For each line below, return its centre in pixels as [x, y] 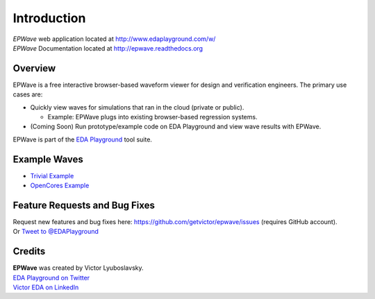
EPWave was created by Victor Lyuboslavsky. [78, 268]
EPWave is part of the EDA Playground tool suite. [83, 139]
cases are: [28, 94]
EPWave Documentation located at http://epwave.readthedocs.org [108, 48]
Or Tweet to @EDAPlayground [56, 232]
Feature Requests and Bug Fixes [84, 205]
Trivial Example [52, 176]
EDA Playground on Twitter [51, 277]
